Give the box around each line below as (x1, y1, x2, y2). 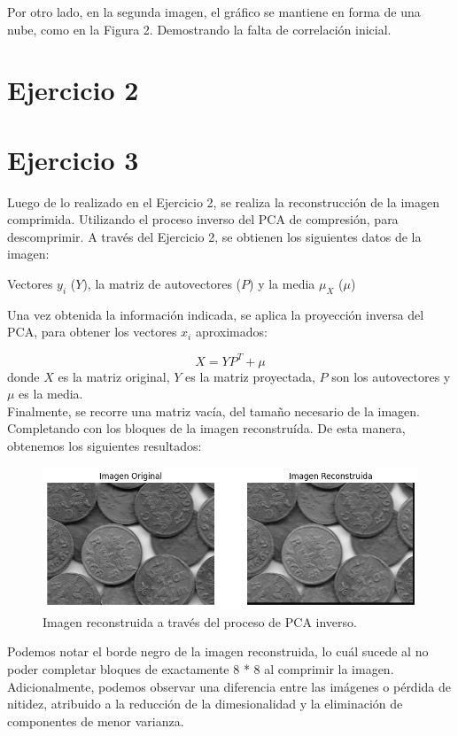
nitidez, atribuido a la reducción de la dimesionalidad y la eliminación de (7, 694, 403, 713)
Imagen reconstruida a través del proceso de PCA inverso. (43, 612, 357, 631)
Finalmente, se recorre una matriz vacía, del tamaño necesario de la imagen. (7, 401, 420, 420)
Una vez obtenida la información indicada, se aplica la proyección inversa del (7, 305, 424, 323)
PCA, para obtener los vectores (7, 322, 177, 341)
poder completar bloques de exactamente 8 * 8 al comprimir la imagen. (7, 660, 394, 678)
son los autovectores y (331, 367, 451, 385)
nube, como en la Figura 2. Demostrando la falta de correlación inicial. (7, 19, 392, 38)
